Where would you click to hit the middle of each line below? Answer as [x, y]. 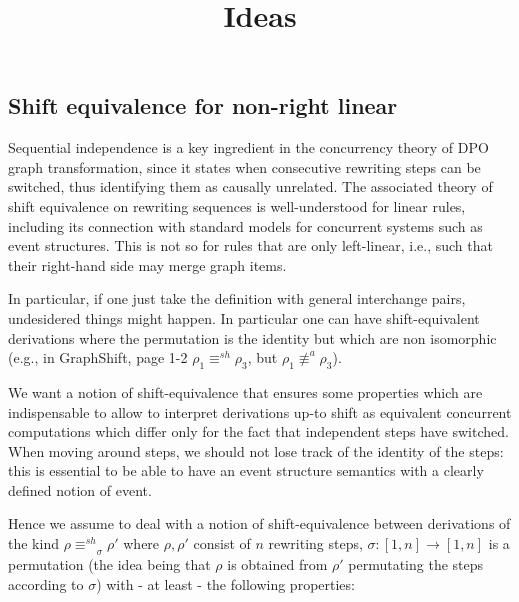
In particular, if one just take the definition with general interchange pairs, [237, 298]
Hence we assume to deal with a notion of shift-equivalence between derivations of [259, 523]
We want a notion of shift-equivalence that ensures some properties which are [245, 391]
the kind [33, 543]
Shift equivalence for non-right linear [203, 105]
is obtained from [277, 564]
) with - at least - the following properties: [225, 583]
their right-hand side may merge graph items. [147, 264]
